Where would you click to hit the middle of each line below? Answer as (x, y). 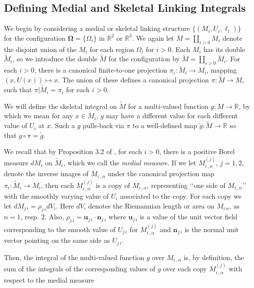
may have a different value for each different (172, 116)
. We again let (153, 38)
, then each (57, 185)
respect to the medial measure (49, 279)
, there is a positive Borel (197, 151)
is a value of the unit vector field (188, 217)
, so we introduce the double (55, 59)
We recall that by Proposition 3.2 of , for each (73, 151)
